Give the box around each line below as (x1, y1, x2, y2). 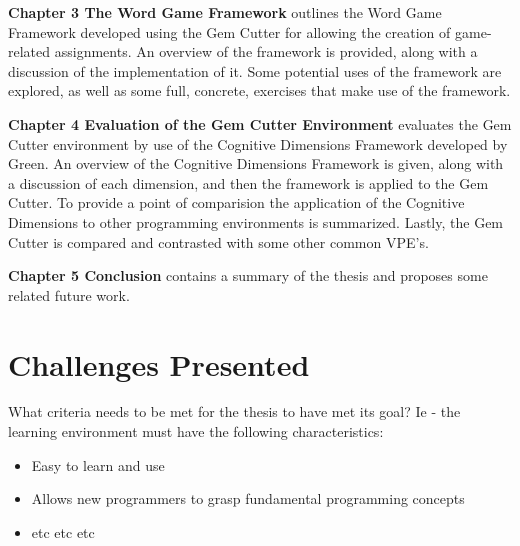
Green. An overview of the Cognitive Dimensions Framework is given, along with (8, 153, 504, 174)
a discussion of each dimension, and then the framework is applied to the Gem (8, 172, 489, 193)
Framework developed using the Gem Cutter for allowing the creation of (8, 21, 451, 42)
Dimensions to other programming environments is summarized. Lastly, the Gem (8, 211, 504, 232)
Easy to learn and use (31, 454, 165, 475)
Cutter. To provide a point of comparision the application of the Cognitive (8, 192, 465, 213)
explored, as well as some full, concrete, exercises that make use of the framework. (8, 80, 511, 101)
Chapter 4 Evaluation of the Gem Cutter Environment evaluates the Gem (8, 113, 512, 134)
